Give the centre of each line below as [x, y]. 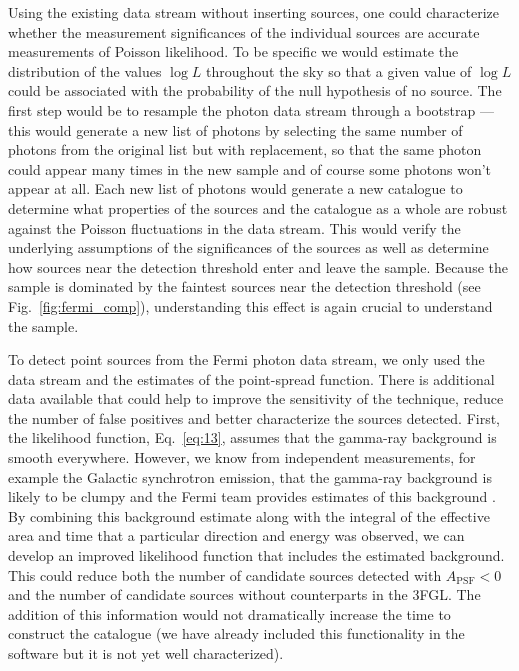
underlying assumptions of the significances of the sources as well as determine [248, 247]
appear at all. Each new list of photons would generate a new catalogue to [235, 188]
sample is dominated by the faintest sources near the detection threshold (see [244, 286]
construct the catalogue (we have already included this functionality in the [236, 633]
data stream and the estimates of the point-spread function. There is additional [251, 378]
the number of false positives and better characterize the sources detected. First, [254, 417]
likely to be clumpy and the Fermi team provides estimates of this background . [252, 496]
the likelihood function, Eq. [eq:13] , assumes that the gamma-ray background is [252, 437]
